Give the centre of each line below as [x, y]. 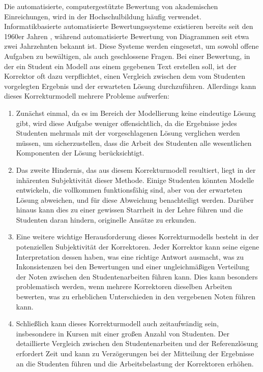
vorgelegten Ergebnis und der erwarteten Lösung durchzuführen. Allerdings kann [130, 86]
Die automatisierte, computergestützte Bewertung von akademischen [111, 6]
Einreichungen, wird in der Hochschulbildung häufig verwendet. [103, 16]
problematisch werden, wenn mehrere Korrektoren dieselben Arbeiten [124, 286]
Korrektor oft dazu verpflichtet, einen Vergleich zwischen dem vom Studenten [125, 76]
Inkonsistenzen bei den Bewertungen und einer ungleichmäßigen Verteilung [133, 267]
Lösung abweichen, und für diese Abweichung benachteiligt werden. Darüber [135, 199]
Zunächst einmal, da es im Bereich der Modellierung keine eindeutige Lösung [136, 113]
